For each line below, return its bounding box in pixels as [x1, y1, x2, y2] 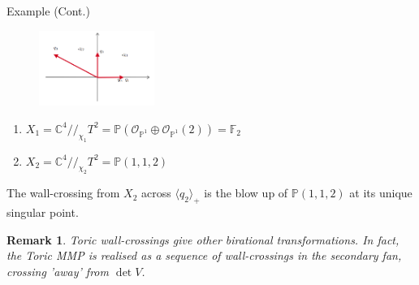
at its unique [349, 184, 413, 201]
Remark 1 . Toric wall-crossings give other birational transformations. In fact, [6, 231, 400, 248]
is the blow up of [204, 184, 288, 201]
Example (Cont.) [6, 2, 90, 19]
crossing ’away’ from [6, 262, 109, 279]
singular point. [6, 204, 79, 221]
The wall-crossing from [6, 184, 120, 201]
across [141, 184, 171, 201]
